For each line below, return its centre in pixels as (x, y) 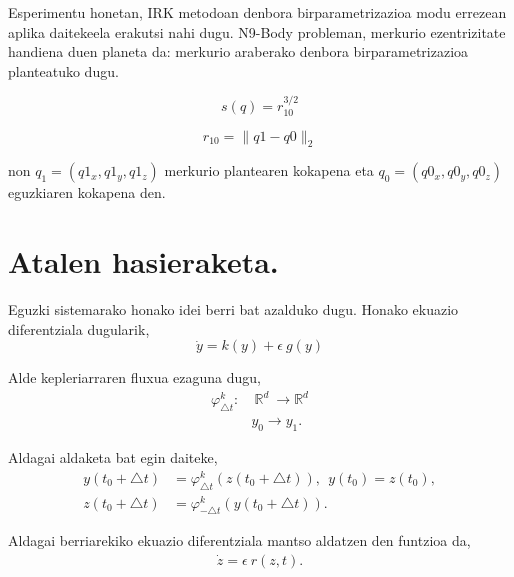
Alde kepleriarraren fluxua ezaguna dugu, (134, 377)
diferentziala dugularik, (79, 328)
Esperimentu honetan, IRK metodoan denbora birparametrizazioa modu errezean (257, 12)
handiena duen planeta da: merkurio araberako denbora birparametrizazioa (238, 51)
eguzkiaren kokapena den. (87, 192)
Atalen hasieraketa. (143, 261)
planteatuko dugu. (63, 70)
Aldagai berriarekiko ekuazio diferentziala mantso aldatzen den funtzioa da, (239, 540)
